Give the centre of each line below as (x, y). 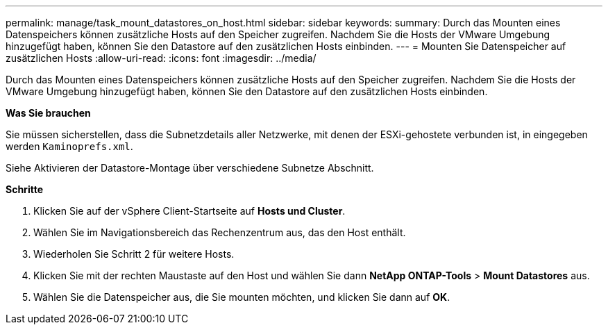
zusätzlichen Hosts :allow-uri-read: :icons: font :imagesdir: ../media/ (161, 58)
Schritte (24, 189)
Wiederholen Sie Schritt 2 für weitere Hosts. (134, 254)
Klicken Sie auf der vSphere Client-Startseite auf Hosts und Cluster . (189, 211)
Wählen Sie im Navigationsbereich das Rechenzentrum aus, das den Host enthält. (220, 232)
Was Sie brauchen (48, 113)
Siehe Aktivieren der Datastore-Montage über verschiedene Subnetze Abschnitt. (190, 168)
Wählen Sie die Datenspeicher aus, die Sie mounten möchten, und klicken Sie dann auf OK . (242, 297)
